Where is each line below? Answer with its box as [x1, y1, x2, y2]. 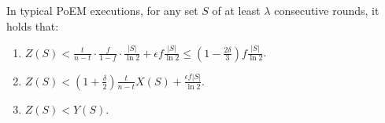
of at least [212, 2, 261, 18]
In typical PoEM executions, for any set [6, 2, 198, 18]
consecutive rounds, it [274, 2, 379, 18]
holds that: [6, 17, 59, 34]
